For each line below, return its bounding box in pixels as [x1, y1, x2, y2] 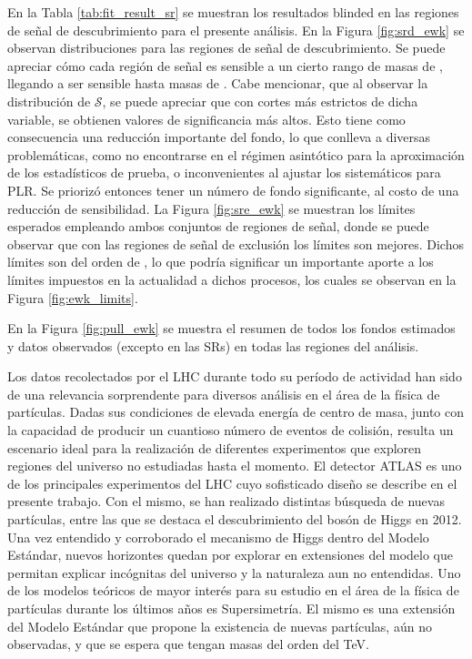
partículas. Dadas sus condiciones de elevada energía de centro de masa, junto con [7, 402, 465, 421]
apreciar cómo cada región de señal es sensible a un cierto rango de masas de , [7, 56, 443, 75]
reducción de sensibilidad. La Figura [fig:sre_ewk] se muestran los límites [7, 198, 416, 218]
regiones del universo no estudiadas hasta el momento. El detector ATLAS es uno [7, 456, 462, 475]
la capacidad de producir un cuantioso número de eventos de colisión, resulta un [7, 421, 454, 440]
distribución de [7, 91, 91, 110]
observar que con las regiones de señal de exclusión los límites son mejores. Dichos [7, 234, 464, 253]
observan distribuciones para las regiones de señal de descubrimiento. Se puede [7, 38, 446, 57]
